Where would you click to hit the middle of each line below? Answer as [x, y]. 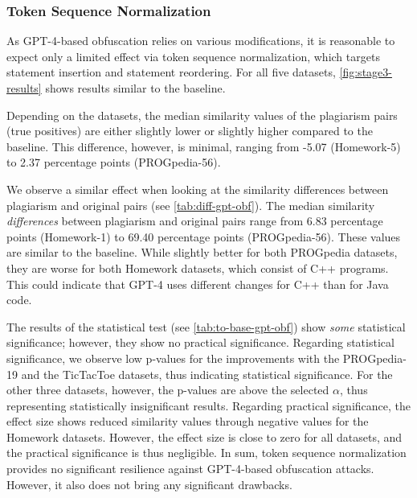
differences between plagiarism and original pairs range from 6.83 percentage [195, 221]
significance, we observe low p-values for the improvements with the [173, 358]
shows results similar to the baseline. [135, 88]
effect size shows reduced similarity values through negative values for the [188, 421]
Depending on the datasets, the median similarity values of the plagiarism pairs [202, 115]
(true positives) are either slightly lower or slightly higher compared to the [190, 131]
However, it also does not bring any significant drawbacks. [149, 484]
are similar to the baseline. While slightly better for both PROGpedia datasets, [202, 252]
